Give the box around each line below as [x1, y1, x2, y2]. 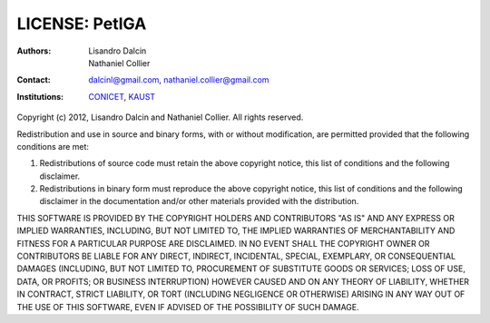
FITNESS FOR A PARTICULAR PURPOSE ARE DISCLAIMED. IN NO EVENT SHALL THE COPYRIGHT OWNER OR [16, 238, 430, 249]
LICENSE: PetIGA [16, 14, 147, 34]
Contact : [16, 74, 52, 85]
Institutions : [16, 91, 64, 102]
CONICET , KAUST [88, 91, 156, 102]
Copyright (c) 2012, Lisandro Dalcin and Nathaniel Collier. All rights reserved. [16, 112, 304, 122]
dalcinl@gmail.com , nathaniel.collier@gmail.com [88, 74, 269, 85]
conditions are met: [16, 141, 90, 152]
